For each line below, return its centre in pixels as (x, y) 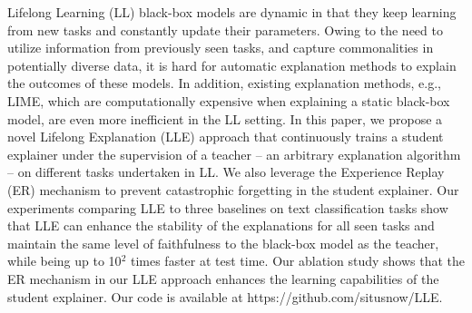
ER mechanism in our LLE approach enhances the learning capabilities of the (223, 278)
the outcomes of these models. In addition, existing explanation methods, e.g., (224, 83)
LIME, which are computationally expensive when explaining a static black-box (229, 100)
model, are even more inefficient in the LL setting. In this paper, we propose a (225, 118)
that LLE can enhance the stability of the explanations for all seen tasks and (221, 225)
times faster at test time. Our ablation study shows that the (297, 261)
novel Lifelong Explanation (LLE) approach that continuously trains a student (226, 137)
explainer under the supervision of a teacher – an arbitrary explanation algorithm (234, 154)
